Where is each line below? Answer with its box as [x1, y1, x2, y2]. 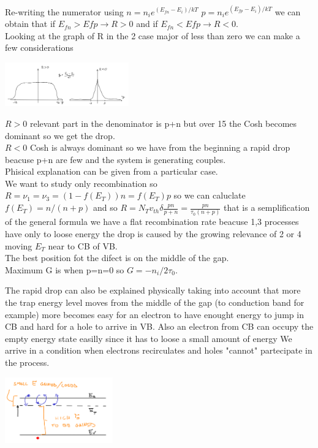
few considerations [5, 41, 74, 54]
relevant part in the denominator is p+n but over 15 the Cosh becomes [29, 116, 297, 129]
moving [5, 239, 32, 252]
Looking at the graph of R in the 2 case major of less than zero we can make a [5, 29, 300, 42]
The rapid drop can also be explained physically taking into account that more [5, 284, 301, 297]
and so [93, 201, 118, 214]
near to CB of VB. [48, 239, 118, 252]
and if [136, 17, 158, 30]
